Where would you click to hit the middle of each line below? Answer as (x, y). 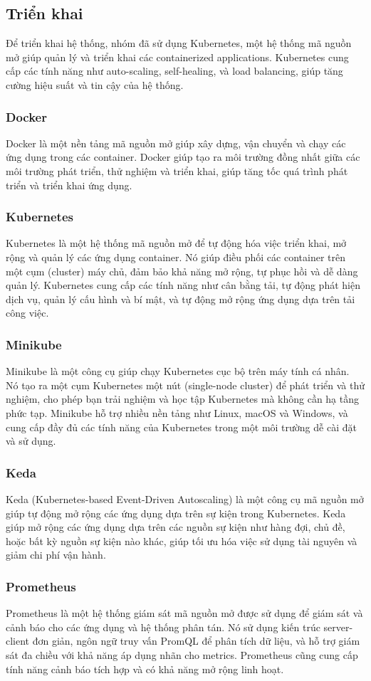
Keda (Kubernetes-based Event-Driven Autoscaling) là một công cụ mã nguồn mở (185, 498)
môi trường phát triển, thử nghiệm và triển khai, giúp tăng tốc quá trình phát (177, 170)
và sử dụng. (31, 441)
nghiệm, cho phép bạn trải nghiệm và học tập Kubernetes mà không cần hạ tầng (183, 399)
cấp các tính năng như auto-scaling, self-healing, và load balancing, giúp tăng (174, 71)
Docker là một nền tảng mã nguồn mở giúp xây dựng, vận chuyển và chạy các (176, 143)
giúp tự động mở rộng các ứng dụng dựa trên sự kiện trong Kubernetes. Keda (176, 513)
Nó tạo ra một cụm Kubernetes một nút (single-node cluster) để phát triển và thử (185, 385)
